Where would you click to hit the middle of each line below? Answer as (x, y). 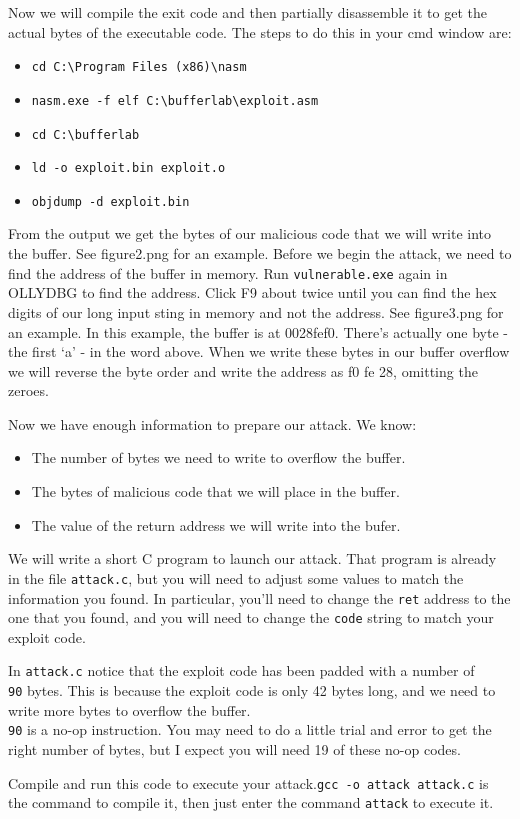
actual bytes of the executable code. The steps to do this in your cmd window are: (260, 31)
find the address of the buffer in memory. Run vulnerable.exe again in (228, 272)
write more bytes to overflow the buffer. (129, 709)
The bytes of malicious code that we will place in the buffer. (215, 491)
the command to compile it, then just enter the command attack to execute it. (251, 802)
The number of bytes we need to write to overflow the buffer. (218, 457)
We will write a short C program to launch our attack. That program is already (252, 558)
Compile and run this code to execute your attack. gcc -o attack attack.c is (248, 782)
